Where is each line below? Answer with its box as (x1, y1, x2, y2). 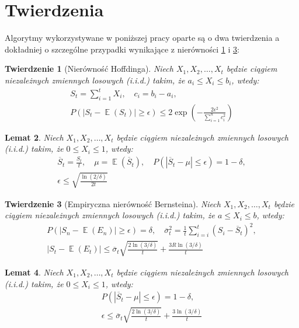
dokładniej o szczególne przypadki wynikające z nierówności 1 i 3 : (5, 43, 239, 55)
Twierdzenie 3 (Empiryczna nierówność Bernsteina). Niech (5, 197, 221, 210)
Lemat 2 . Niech (5, 131, 64, 143)
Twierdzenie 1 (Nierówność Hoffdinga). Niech (5, 62, 173, 75)
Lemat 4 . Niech (5, 266, 64, 278)
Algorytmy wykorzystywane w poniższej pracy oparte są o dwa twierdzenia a (5, 32, 280, 44)
